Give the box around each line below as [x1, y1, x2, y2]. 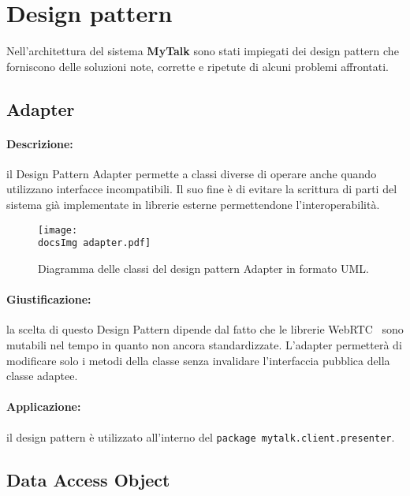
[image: [38, 224, 78, 236]
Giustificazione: [6, 291, 91, 308]
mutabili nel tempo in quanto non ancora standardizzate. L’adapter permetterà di [6, 336, 402, 352]
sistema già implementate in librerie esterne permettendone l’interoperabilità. [6, 196, 380, 213]
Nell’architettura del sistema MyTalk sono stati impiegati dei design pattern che [6, 43, 399, 59]
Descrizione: [6, 135, 73, 151]
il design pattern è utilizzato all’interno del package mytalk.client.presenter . [6, 428, 395, 445]
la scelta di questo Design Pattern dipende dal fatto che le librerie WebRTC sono [6, 321, 404, 338]
